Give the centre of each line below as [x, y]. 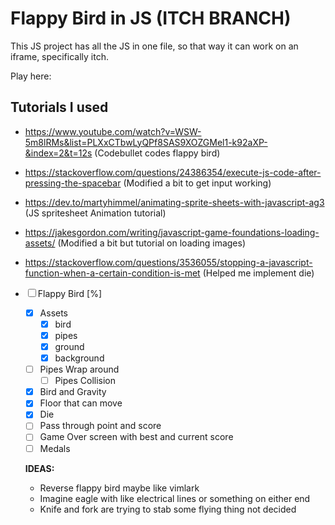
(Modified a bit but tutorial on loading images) [152, 243]
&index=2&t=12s [58, 153]
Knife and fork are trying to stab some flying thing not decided [168, 509]
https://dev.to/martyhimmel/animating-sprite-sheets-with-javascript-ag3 [174, 202]
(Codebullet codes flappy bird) [157, 153]
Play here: [31, 76]
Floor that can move [81, 403]
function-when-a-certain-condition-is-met [112, 273]
